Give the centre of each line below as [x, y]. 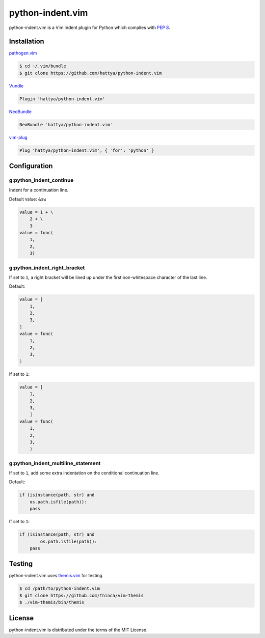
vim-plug [18, 137]
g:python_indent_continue [41, 180]
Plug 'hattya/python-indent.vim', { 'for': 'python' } [87, 150]
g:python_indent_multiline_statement [55, 463]
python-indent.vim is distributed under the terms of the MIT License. [78, 630]
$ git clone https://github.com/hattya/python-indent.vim [91, 73]
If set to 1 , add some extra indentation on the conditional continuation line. [84, 473]
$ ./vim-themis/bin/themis [52, 602]
